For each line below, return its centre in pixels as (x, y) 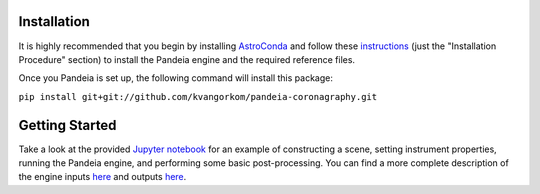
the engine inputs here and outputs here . (102, 177)
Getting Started (67, 125)
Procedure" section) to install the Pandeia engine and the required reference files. (186, 59)
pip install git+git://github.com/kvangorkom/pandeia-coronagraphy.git (198, 96)
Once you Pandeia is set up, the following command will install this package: (176, 78)
